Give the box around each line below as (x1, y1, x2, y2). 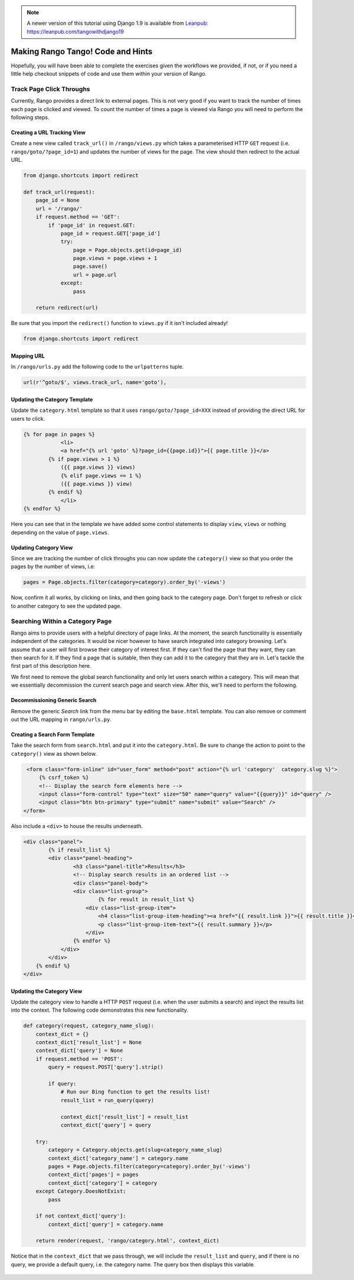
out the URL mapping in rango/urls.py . (11, 716, 112, 723)
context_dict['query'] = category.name (48, 1221, 163, 1227)
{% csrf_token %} (38, 774, 89, 781)
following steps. (11, 114, 50, 121)
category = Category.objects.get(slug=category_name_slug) (48, 1146, 223, 1154)
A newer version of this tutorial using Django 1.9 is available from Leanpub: (27, 20, 209, 27)
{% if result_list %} (48, 847, 111, 853)
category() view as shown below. (11, 750, 97, 757)
